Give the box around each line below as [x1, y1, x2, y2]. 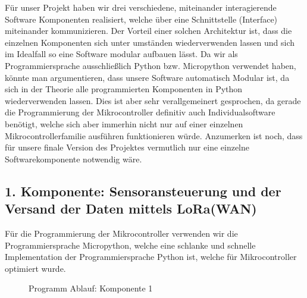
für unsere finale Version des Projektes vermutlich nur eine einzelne [5, 141, 250, 153]
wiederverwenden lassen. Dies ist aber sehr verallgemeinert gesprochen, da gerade [5, 94, 301, 106]
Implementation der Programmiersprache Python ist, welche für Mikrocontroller [5, 250, 297, 263]
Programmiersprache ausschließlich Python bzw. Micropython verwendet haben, [5, 59, 296, 71]
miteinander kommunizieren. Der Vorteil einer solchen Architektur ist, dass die [5, 24, 292, 37]
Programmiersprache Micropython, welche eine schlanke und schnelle [5, 239, 256, 251]
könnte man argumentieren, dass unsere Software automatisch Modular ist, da [5, 71, 290, 83]
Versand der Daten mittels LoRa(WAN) [5, 199, 257, 218]
